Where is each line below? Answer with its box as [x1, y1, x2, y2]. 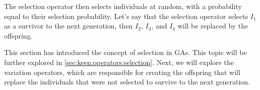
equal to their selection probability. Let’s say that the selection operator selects [4, 10, 248, 21]
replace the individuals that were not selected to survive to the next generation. [4, 76, 250, 87]
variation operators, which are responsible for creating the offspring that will [4, 66, 240, 77]
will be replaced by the [177, 20, 248, 31]
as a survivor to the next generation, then [4, 20, 133, 31]
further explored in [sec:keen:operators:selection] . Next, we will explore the [4, 56, 234, 67]
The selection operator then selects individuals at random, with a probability [4, 1, 242, 11]
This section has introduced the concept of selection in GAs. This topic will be [4, 47, 247, 57]
